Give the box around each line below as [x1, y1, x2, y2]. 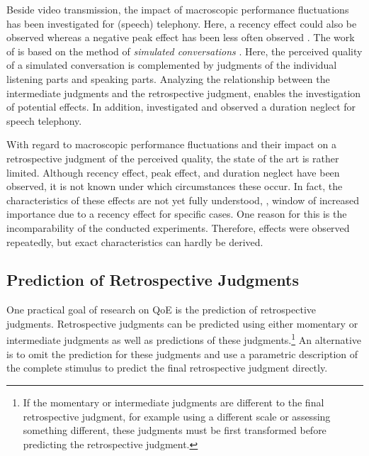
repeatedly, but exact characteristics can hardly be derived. [6, 234, 263, 249]
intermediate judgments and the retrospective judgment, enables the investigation [6, 85, 361, 100]
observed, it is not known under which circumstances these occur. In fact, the [6, 179, 343, 194]
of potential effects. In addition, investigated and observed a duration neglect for [6, 99, 356, 114]
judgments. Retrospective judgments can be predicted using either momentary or [6, 316, 358, 330]
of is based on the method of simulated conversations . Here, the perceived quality [6, 43, 363, 58]
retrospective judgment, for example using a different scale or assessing [23, 408, 331, 423]
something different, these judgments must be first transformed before [23, 423, 327, 438]
